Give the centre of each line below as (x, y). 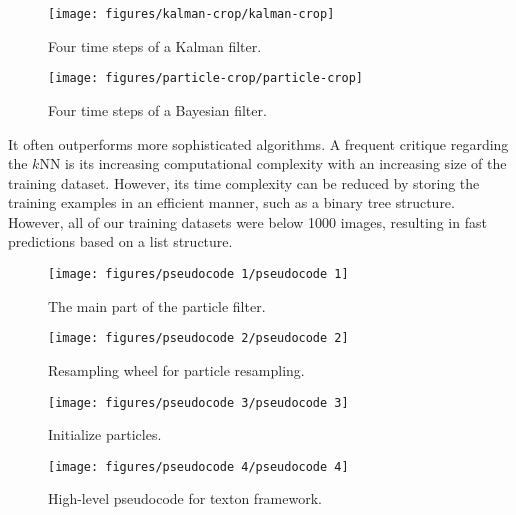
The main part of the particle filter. (157, 305)
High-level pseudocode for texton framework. (185, 498)
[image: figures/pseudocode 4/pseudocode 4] (198, 466)
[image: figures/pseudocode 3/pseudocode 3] (198, 402)
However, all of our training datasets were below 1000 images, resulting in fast (247, 221)
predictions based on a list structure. (120, 241)
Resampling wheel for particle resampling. (176, 369)
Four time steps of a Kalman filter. (155, 45)
